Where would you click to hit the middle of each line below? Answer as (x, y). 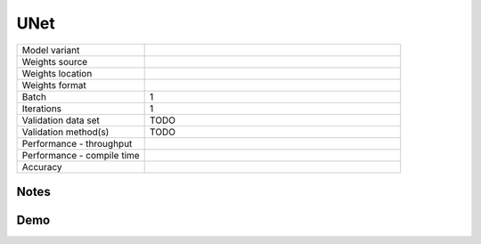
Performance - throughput (77, 143)
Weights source (55, 61)
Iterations (42, 109)
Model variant (51, 50)
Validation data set (61, 120)
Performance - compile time (81, 155)
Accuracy (42, 167)
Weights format (54, 85)
